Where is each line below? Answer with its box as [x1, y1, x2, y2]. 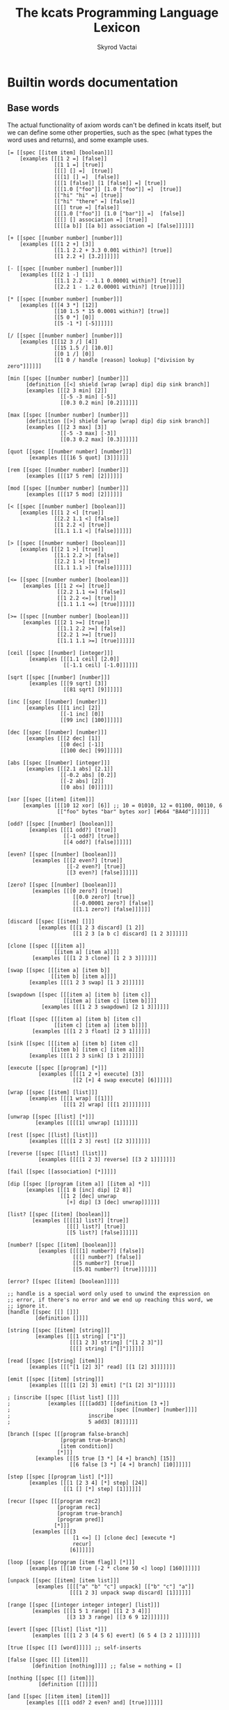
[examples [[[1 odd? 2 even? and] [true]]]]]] [25, 1699, 164, 1706]
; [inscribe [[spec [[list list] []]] [7, 1393, 120, 1401]
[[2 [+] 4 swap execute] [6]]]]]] [72, 1076, 173, 1084]
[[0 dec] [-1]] [60, 741, 104, 748]
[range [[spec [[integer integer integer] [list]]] [7, 1601, 160, 1608]
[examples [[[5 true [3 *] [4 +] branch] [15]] [35, 1455, 176, 1462]
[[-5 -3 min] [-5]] [60, 393, 117, 400]
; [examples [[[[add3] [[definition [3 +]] [7, 1400, 170, 1407]
